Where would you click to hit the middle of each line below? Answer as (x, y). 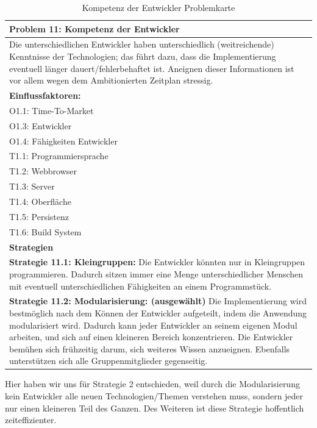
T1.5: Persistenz (39, 216)
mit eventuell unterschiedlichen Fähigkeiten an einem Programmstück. (141, 286)
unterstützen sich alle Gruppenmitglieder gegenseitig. (109, 361)
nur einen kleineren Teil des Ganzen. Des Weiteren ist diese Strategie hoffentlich (155, 408)
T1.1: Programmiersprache (59, 156)
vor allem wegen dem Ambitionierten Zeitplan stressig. (111, 80)
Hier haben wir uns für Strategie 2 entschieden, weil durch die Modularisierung (152, 384)
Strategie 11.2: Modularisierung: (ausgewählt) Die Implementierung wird (158, 301)
